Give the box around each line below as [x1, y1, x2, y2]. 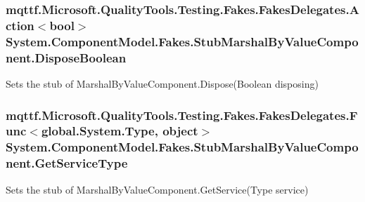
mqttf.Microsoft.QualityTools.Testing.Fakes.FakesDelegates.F [6, 106, 358, 123]
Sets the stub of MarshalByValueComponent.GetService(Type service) [6, 182, 309, 196]
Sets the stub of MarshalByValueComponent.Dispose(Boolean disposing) [6, 76, 319, 90]
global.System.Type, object [41, 122, 198, 140]
